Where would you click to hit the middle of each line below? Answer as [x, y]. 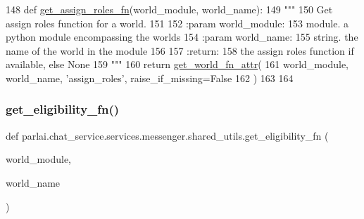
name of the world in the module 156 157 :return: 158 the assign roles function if [180, 50]
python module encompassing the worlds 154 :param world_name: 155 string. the [182, 37]
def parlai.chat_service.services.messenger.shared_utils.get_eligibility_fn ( [167, 135]
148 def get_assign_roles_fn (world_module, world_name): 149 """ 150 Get [169, 9]
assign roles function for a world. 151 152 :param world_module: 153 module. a [177, 23]
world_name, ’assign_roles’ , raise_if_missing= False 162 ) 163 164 [150, 78]
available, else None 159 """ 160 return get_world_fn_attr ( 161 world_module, [177, 64]
